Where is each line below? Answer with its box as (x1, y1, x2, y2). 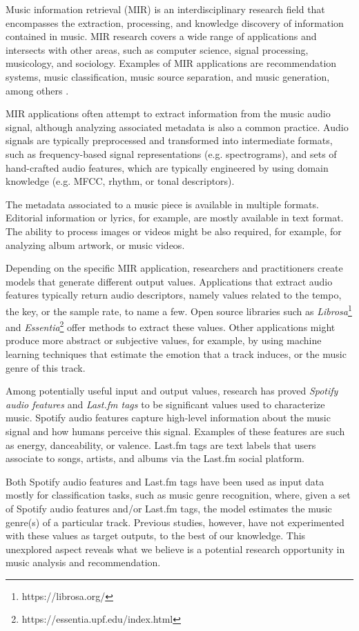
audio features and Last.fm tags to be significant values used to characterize (6, 397, 325, 411)
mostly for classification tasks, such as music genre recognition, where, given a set (6, 488, 351, 502)
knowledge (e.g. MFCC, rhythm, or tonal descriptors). (6, 174, 235, 188)
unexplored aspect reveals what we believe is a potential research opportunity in (6, 541, 345, 556)
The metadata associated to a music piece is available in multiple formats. (6, 197, 319, 211)
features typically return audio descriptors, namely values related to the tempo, (6, 288, 342, 302)
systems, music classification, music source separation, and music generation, (6, 69, 330, 83)
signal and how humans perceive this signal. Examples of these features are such (6, 423, 345, 438)
